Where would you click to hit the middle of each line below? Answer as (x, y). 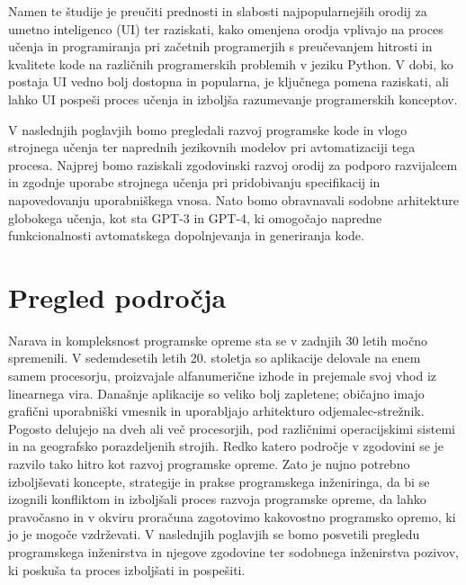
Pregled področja (117, 297)
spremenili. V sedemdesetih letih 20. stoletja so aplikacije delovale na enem (215, 358)
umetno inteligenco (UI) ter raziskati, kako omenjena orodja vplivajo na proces (226, 28)
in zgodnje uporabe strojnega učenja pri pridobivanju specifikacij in (194, 182)
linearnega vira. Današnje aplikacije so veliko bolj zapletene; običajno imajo (216, 393)
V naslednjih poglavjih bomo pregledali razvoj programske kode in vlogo (208, 129)
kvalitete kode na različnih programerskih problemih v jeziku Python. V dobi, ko (231, 63)
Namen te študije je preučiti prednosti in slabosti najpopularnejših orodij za (218, 11)
